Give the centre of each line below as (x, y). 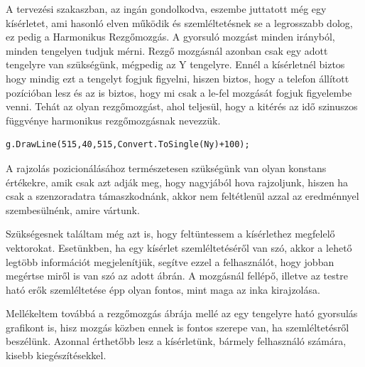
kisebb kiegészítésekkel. (56, 355)
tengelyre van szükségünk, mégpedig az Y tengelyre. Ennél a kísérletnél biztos (175, 64)
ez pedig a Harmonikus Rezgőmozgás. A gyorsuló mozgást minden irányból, (170, 37)
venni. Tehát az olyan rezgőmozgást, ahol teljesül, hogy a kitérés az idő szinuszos (182, 106)
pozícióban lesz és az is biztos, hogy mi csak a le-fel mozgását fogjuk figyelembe (179, 92)
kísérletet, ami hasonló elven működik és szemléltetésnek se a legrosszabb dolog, (179, 22)
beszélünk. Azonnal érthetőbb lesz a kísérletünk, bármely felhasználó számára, (176, 341)
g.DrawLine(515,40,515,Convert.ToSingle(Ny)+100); (128, 145)
